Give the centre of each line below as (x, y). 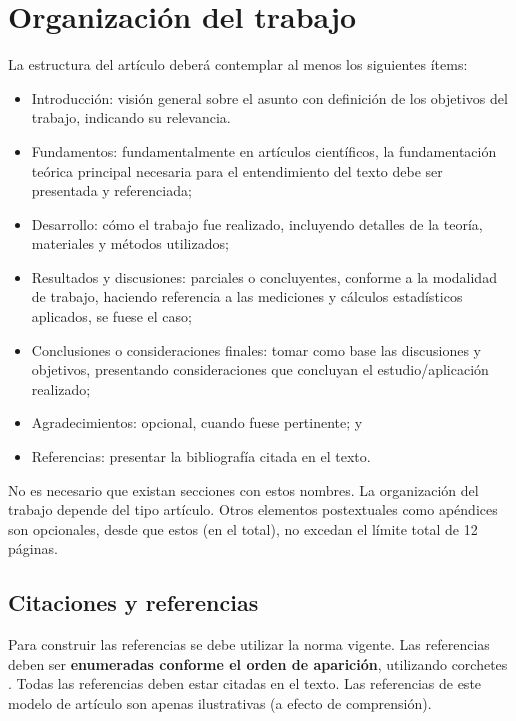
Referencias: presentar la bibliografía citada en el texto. (201, 456)
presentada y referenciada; (111, 190)
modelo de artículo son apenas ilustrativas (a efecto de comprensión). (220, 702)
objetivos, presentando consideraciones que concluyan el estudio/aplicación (260, 369)
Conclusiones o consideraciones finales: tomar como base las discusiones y (256, 349)
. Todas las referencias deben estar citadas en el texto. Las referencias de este (245, 683)
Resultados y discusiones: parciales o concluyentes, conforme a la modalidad (264, 276)
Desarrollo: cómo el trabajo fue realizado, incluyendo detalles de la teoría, (257, 223)
